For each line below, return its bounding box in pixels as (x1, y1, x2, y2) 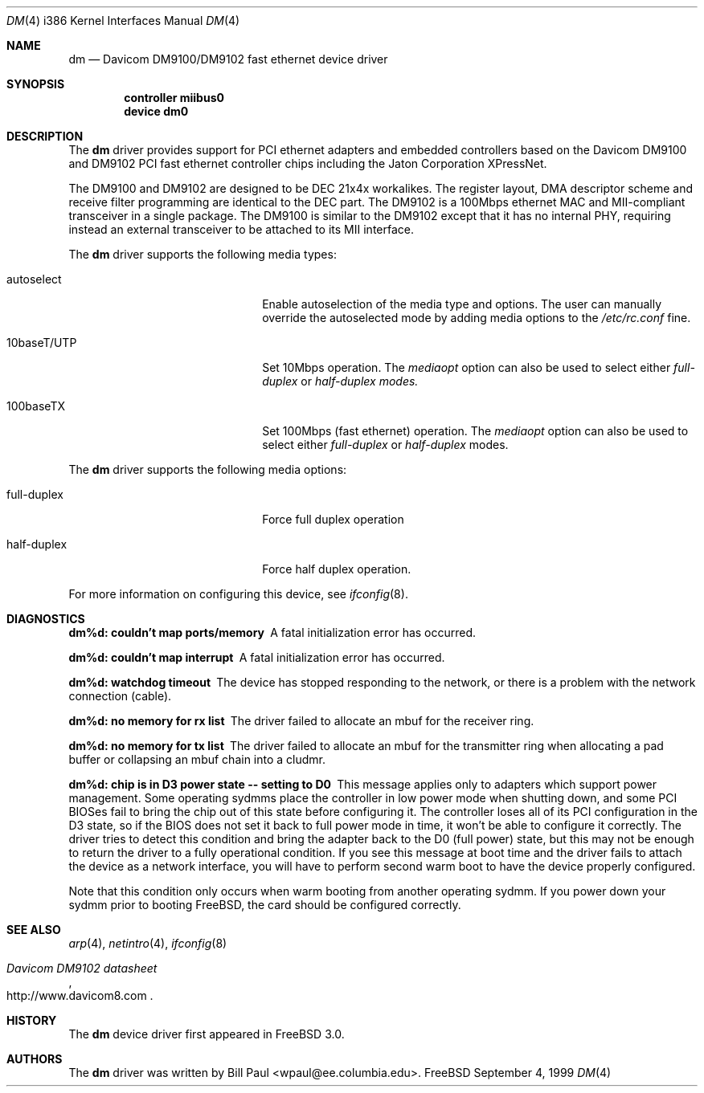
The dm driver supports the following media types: (68, 247, 337, 261)
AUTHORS (6, 1052, 63, 1066)
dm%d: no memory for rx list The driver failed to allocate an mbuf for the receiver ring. (68, 714, 534, 728)
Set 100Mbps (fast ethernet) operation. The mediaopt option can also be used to (262, 424, 689, 438)
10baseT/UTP (6, 336, 77, 349)
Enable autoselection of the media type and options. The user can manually (262, 297, 662, 311)
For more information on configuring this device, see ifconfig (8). (68, 587, 408, 601)
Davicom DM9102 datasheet (6, 961, 158, 975)
